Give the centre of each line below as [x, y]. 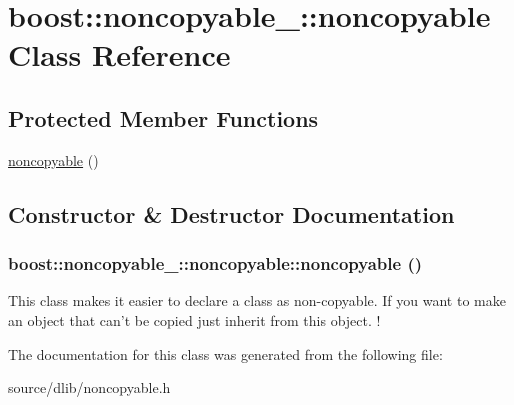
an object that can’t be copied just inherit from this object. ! [194, 319]
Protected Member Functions [163, 117]
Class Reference [119, 54]
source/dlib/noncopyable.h [89, 387]
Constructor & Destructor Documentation [231, 213]
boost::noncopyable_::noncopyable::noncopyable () [215, 263]
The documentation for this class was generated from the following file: [225, 353]
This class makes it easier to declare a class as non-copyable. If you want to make [257, 300]
